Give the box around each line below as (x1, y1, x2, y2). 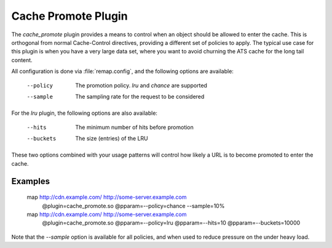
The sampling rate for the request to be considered (75, 93, 205, 100)
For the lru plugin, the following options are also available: (11, 109, 158, 117)
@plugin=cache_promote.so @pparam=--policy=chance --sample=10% (42, 202, 225, 209)
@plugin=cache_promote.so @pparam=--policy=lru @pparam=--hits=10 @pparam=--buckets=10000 (42, 219, 301, 227)
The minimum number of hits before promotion (75, 123, 194, 131)
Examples (11, 176, 50, 187)
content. (11, 56, 33, 64)
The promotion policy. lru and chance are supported (75, 82, 207, 89)
